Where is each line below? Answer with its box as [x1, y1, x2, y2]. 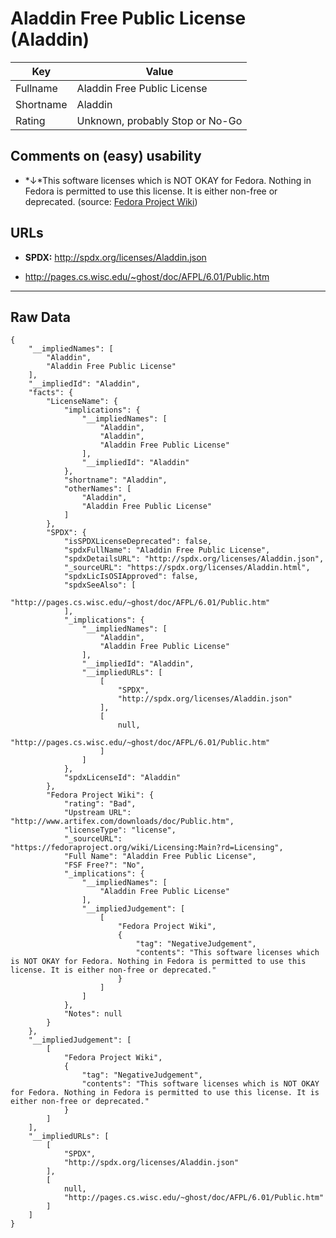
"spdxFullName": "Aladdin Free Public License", [63, 545, 271, 556]
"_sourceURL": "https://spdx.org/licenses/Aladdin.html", [63, 563, 311, 573]
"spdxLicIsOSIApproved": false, [63, 572, 199, 582]
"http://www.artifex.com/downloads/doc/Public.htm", [10, 817, 235, 827]
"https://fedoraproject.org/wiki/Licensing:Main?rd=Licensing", [10, 843, 284, 853]
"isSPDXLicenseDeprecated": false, [63, 537, 213, 547]
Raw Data [10, 308, 72, 326]
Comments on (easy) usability [10, 148, 202, 165]
